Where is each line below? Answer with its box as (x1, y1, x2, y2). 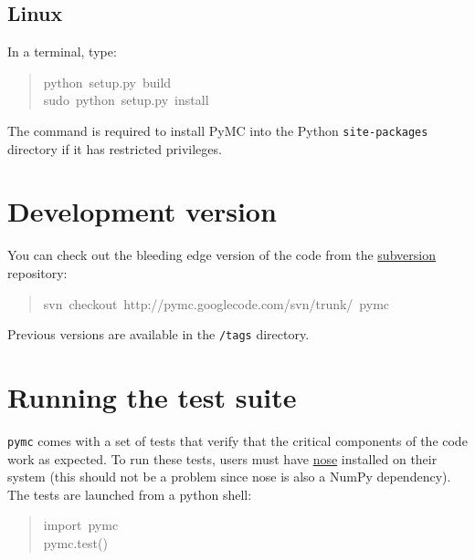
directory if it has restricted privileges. (7, 139, 222, 158)
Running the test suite (7, 378, 297, 415)
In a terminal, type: (7, 42, 117, 61)
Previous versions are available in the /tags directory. (7, 325, 310, 344)
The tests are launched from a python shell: (7, 484, 252, 503)
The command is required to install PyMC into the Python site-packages (7, 120, 428, 140)
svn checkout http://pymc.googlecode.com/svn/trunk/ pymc (43, 294, 390, 313)
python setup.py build (43, 72, 172, 91)
